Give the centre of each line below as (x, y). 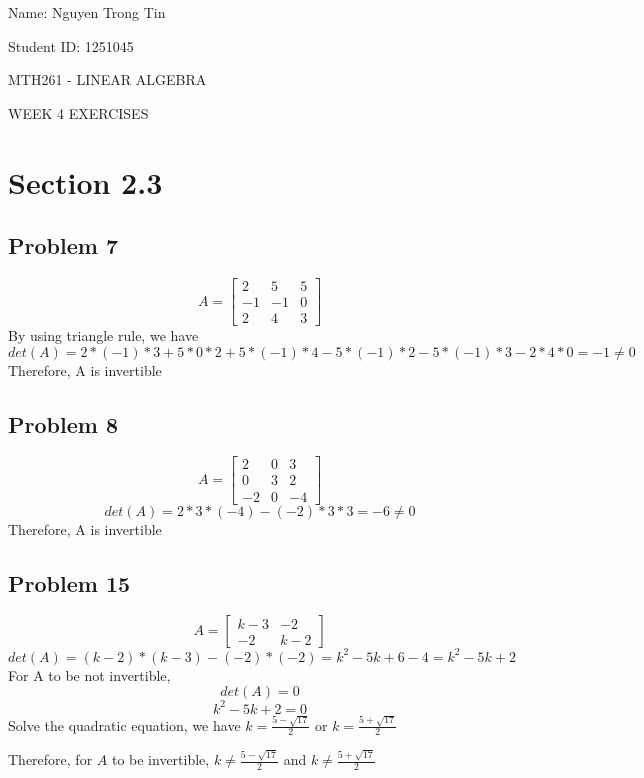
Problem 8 (63, 423)
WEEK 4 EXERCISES (78, 112)
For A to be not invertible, (89, 674)
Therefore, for (50, 759)
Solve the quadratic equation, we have (124, 724)
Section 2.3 (85, 181)
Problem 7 (63, 245)
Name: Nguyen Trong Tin (87, 12)
